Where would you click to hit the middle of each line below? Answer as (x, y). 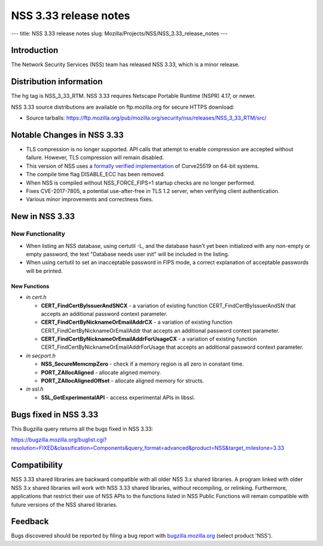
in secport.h (41, 355)
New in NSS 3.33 (43, 217)
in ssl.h (35, 389)
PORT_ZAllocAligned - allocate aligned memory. (101, 372)
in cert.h (36, 297)
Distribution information (57, 82)
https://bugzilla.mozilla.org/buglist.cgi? (59, 440)
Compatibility (37, 465)
